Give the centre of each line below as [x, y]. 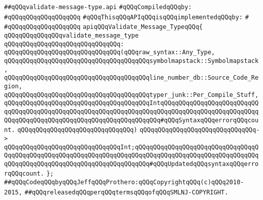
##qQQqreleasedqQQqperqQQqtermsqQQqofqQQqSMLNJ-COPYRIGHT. [126, 192]
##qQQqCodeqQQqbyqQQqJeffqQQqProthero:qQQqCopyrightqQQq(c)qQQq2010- [124, 182]
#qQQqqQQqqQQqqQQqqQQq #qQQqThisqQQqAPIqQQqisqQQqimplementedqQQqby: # [126, 17]
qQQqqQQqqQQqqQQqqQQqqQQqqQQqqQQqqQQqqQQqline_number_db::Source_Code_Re [131, 78]
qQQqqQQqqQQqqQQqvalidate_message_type [71, 35]
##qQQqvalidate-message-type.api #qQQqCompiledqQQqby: [98, 7]
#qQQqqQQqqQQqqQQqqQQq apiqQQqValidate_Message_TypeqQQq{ [104, 27]
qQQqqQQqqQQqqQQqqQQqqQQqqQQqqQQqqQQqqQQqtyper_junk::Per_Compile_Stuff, [131, 95]
